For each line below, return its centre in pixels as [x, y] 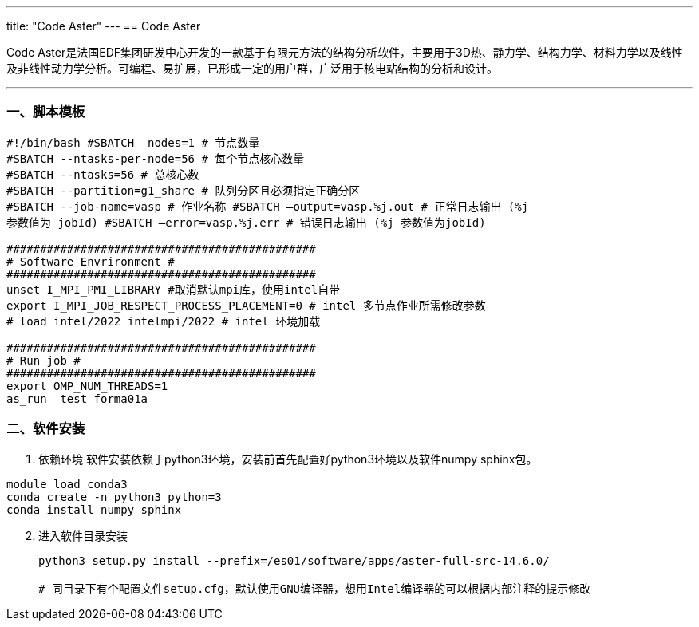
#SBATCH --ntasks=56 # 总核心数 [103, 174]
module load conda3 [67, 484]
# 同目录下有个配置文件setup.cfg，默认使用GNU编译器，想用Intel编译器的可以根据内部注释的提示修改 [315, 588]
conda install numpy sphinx [94, 509]
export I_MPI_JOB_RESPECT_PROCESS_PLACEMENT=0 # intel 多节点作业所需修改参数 [246, 305]
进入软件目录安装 [83, 535]
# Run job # [43, 360]
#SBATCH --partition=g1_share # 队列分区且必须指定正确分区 [184, 190]
